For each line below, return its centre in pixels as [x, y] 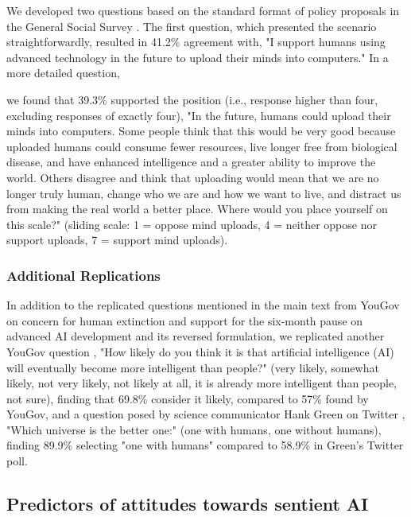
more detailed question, [63, 73]
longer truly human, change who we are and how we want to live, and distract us [204, 193]
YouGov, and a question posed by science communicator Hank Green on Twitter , [206, 414]
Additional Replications [83, 275]
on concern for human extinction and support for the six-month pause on [185, 320]
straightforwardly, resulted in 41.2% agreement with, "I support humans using [196, 42]
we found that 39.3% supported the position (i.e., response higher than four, [192, 99]
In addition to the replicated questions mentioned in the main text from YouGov [203, 305]
